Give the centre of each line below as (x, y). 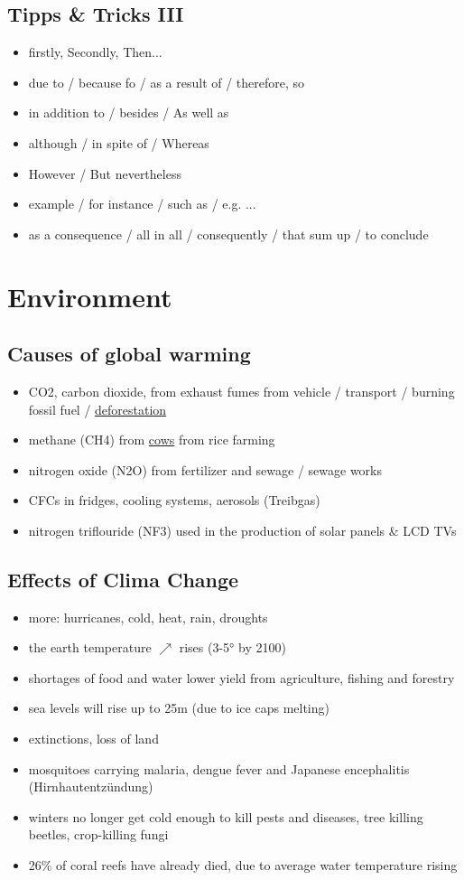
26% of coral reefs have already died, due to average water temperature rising (243, 865)
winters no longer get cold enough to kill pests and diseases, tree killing (226, 816)
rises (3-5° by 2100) (232, 647)
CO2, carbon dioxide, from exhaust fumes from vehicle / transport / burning (241, 391)
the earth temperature (90, 647)
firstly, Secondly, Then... (95, 52)
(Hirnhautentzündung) (91, 786)
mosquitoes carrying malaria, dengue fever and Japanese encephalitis (219, 768)
